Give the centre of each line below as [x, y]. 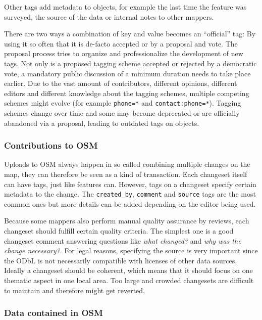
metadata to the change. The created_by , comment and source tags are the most [130, 194]
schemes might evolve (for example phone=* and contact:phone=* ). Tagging [123, 103]
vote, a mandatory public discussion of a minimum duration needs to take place [127, 73]
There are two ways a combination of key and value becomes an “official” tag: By [130, 34]
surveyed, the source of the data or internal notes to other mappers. [109, 16]
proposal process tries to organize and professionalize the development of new [124, 53]
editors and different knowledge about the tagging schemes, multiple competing [127, 93]
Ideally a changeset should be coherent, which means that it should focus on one [128, 270]
